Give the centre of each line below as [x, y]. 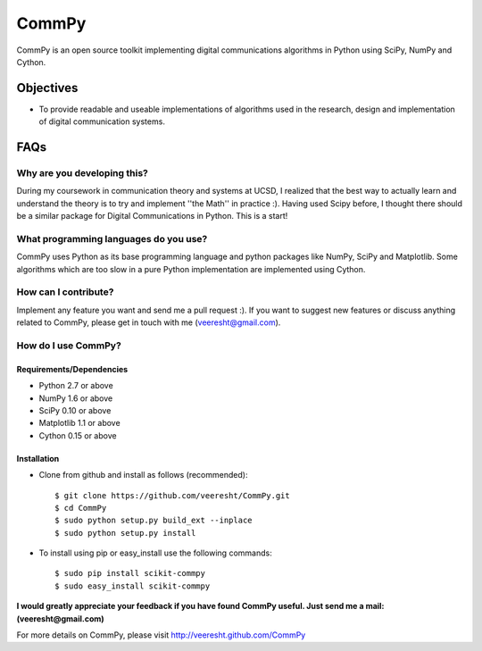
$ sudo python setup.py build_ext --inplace [154, 521]
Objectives [47, 88]
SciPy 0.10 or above [75, 410]
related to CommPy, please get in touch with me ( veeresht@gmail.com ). [149, 322]
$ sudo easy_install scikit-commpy [133, 586]
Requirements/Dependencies [72, 369]
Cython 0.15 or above [78, 435]
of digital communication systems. [102, 121]
